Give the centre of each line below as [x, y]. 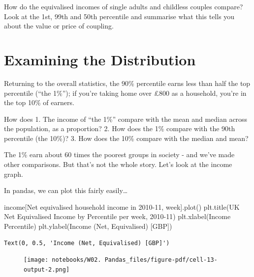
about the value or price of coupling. [59, 26]
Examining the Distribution [100, 59]
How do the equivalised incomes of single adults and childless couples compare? [124, 6]
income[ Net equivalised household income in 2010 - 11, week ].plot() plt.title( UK [122, 207]
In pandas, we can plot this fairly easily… [66, 190]
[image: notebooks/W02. [63, 260]
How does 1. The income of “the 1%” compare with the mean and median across [126, 119]
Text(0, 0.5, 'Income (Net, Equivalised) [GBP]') [87, 243]
